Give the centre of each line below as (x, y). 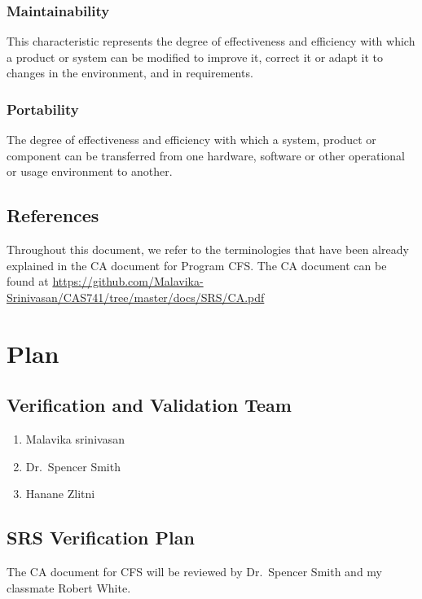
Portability (43, 109)
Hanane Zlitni (60, 494)
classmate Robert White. (69, 587)
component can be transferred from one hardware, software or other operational (206, 155)
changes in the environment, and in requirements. (130, 73)
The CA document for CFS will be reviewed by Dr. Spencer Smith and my (194, 572)
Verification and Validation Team (149, 405)
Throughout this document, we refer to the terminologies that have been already (208, 249)
